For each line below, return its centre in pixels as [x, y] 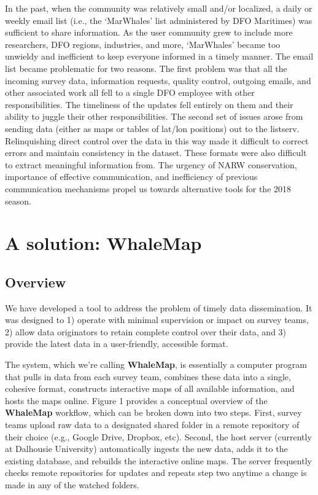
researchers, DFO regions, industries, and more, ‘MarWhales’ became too [143, 44]
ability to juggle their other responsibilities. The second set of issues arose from [154, 116]
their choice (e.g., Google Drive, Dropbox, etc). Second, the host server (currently [158, 436]
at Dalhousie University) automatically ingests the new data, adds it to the [146, 449]
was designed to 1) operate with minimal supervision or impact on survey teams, [157, 320]
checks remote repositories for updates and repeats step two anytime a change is [156, 473]
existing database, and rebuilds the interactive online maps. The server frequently [158, 460]
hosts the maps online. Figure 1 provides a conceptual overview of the [136, 400]
